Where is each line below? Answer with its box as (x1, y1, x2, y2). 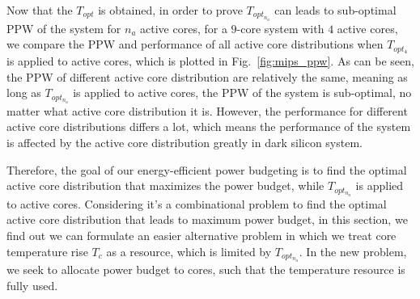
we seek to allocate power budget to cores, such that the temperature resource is (6, 261, 405, 278)
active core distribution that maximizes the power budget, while (6, 177, 325, 194)
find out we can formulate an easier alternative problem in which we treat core (6, 226, 397, 243)
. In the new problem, (299, 242, 407, 259)
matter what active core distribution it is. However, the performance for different (6, 102, 408, 119)
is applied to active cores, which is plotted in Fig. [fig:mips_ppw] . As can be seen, (6, 53, 414, 69)
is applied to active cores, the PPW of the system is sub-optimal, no (73, 84, 412, 101)
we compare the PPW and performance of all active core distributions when (6, 36, 384, 53)
